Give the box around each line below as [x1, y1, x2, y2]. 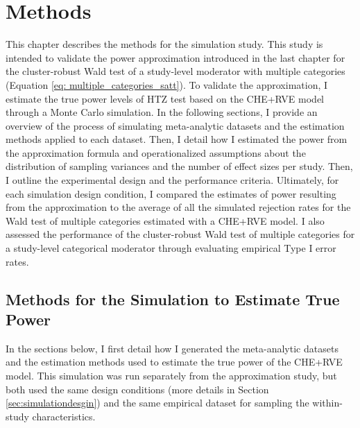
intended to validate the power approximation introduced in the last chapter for [6, 50, 345, 65]
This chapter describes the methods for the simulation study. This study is [6, 37, 323, 51]
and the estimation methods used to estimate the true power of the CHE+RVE [6, 354, 343, 369]
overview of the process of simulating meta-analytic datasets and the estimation [6, 118, 345, 132]
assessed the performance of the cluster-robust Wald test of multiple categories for [6, 227, 355, 241]
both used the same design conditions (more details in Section [6, 382, 269, 396]
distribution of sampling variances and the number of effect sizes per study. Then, [6, 159, 353, 173]
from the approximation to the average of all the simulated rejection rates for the [6, 200, 351, 214]
